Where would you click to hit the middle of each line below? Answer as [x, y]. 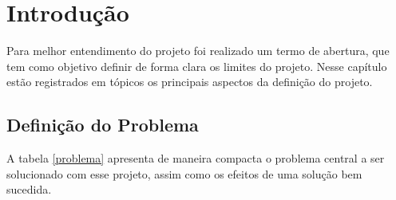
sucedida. [29, 189]
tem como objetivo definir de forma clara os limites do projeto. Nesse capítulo [197, 66]
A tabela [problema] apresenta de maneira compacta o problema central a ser [196, 158]
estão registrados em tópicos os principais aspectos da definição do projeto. [190, 82]
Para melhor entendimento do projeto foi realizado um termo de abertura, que [198, 51]
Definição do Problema [103, 125]
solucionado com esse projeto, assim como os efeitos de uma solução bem [184, 173]
